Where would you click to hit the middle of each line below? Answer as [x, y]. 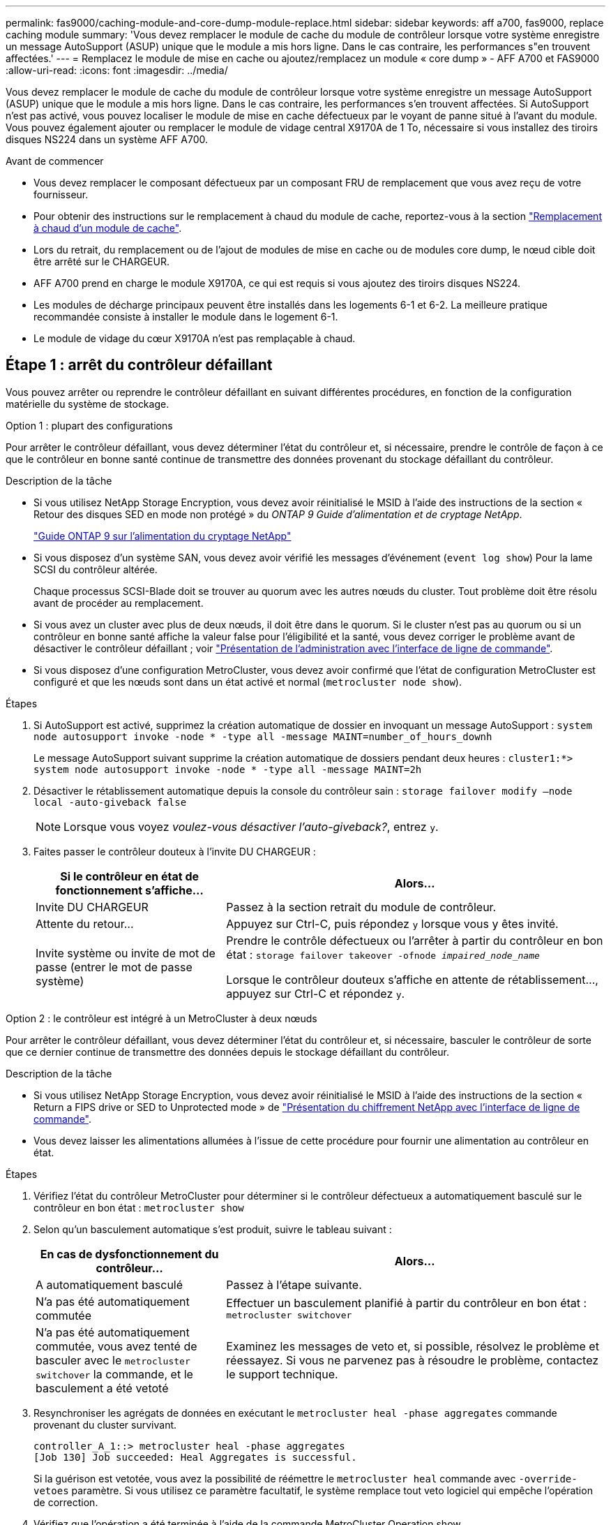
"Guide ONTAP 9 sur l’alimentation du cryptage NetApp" [163, 536]
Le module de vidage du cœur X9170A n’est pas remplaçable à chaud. [195, 338]
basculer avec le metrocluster [113, 1360]
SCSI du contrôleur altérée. [96, 569]
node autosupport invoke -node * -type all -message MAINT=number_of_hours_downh [263, 736]
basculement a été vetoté [102, 1388]
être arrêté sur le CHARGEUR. [101, 261]
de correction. [66, 1502]
